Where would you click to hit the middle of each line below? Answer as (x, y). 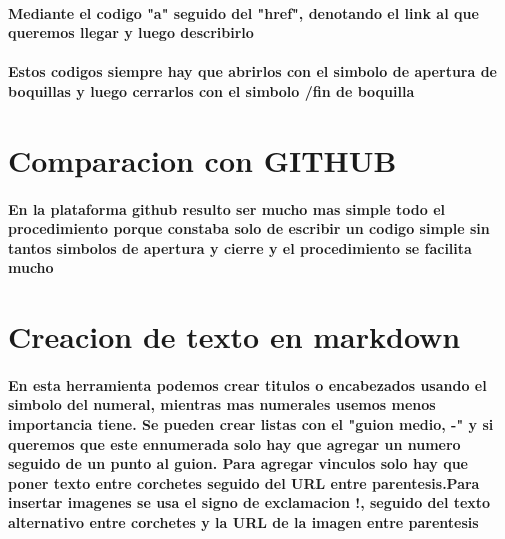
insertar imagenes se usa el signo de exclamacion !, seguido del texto (249, 502)
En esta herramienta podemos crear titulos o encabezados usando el (247, 384)
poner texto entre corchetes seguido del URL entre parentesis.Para (244, 482)
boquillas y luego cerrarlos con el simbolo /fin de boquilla (211, 90)
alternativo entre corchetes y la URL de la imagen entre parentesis (243, 522)
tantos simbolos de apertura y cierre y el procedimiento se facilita (240, 247)
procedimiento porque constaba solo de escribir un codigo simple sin (249, 228)
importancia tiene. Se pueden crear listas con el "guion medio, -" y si (251, 424)
